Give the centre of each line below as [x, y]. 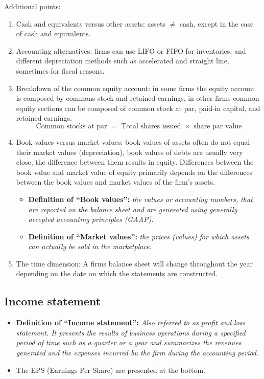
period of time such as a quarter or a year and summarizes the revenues [129, 342]
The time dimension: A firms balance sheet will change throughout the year [134, 263]
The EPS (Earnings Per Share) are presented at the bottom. [111, 370]
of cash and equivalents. [53, 34]
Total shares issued [151, 126]
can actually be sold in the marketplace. [90, 246]
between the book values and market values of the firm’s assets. [115, 182]
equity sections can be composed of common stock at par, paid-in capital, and [138, 108]
